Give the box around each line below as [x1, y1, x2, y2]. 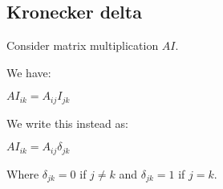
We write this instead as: [6, 114, 128, 131]
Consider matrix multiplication [6, 37, 159, 54]
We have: [6, 64, 51, 80]
